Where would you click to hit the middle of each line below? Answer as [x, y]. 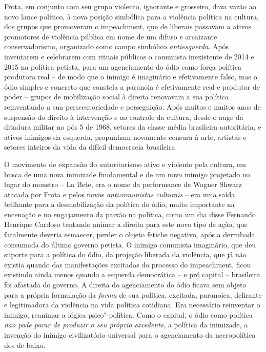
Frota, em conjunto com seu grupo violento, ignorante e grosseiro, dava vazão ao [130, 6]
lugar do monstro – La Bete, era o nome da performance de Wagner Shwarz [123, 184]
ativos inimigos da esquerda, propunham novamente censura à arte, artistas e [125, 137]
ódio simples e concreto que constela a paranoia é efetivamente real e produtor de [132, 86]
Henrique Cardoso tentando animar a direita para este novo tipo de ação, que [126, 224]
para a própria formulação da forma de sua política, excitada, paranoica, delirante [133, 294]
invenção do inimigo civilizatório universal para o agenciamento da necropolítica [130, 335]
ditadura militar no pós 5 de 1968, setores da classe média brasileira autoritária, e [133, 127]
